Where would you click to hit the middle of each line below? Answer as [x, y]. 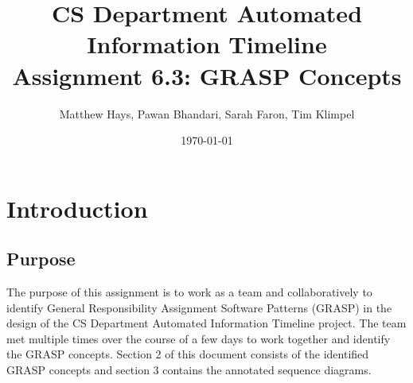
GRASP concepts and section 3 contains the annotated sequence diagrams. [189, 370]
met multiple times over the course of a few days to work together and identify [199, 338]
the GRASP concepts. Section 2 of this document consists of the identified [188, 354]
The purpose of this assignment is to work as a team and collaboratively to [189, 292]
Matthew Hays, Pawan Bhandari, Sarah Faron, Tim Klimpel [207, 113]
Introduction [77, 208]
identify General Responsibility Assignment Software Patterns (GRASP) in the [199, 307]
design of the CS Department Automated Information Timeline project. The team [206, 323]
